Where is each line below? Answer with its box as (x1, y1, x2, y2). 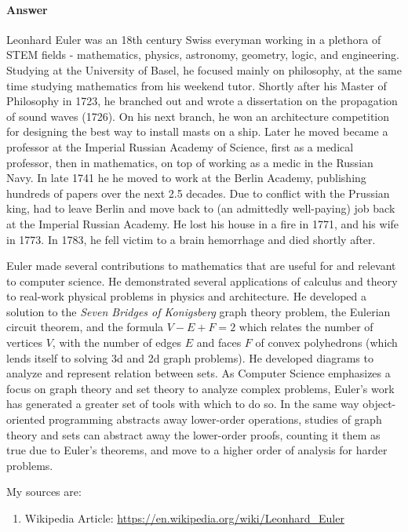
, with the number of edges (52, 334, 182, 351)
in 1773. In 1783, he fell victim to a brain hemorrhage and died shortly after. (6, 231, 376, 247)
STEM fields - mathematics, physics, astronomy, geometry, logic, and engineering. (6, 46, 399, 63)
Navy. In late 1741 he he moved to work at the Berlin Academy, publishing (6, 169, 366, 186)
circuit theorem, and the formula (6, 319, 164, 335)
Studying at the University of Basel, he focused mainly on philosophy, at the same (6, 61, 402, 78)
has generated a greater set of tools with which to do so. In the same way (6, 395, 359, 412)
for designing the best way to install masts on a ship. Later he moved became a (6, 123, 388, 140)
